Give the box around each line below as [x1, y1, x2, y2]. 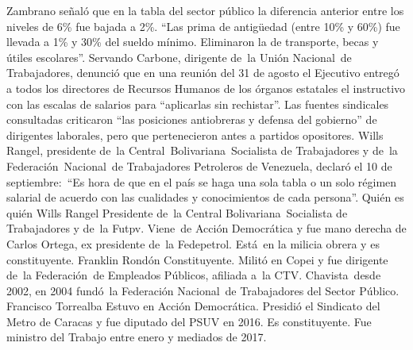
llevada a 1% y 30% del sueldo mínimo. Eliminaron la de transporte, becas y [6, 33, 379, 50]
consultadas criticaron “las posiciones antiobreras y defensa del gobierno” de [6, 111, 377, 128]
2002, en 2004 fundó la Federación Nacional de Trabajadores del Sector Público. [6, 282, 399, 298]
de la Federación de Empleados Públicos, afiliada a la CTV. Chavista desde [6, 267, 381, 283]
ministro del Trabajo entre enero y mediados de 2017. [6, 329, 267, 345]
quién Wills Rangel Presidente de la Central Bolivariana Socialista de [6, 204, 348, 221]
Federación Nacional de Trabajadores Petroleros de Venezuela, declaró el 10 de [6, 157, 392, 174]
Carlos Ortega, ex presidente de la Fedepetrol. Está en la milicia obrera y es [6, 235, 380, 252]
